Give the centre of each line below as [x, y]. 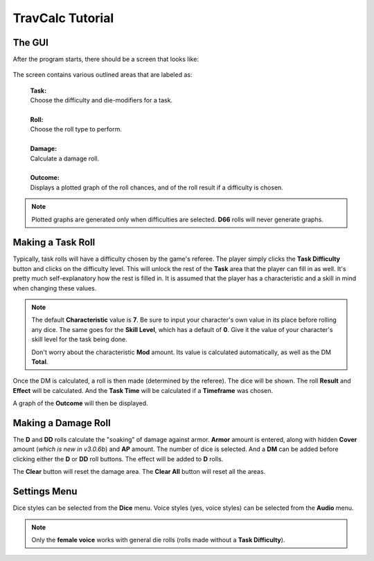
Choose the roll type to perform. [76, 129]
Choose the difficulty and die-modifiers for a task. [101, 100]
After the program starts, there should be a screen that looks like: [106, 59]
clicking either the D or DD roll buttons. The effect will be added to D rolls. [118, 459]
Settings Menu [45, 491]
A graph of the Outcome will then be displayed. [80, 403]
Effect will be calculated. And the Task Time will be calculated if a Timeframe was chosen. [143, 390]
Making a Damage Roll [62, 423]
